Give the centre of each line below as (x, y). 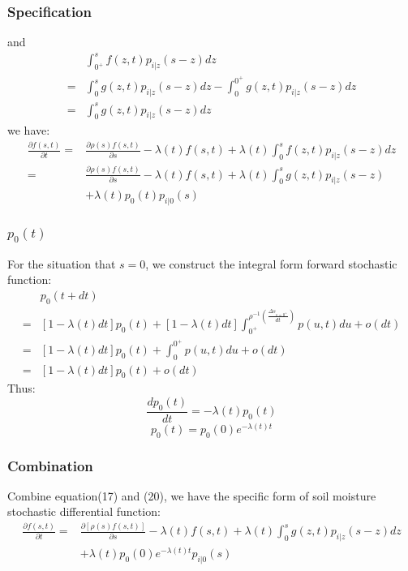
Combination (50, 465)
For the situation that (62, 263)
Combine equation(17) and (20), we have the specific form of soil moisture (192, 495)
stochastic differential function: (84, 511)
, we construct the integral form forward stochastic (271, 263)
